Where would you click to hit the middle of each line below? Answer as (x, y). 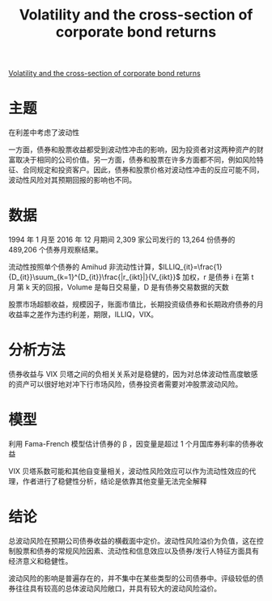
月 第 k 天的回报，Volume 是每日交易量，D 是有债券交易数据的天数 (119, 287)
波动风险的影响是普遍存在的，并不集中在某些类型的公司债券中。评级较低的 (132, 578)
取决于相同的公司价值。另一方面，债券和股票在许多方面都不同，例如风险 (136, 160)
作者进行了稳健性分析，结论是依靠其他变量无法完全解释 (115, 481)
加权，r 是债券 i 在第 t (218, 277)
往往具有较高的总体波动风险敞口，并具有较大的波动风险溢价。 (118, 588)
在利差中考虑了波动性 (44, 133)
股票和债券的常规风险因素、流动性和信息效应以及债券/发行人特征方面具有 (137, 551)
